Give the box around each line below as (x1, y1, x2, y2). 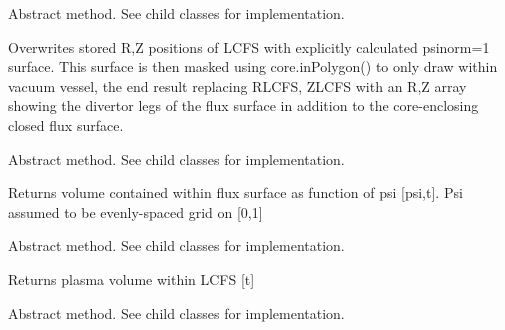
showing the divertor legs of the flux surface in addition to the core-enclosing (8, 95, 479, 116)
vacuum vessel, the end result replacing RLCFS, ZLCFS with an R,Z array (8, 75, 467, 96)
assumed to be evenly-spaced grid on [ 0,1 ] (8, 201, 263, 222)
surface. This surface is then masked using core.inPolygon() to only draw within (8, 56, 498, 77)
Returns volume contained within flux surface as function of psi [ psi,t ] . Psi (8, 182, 463, 203)
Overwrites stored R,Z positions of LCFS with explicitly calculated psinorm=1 (8, 36, 490, 57)
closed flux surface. (8, 114, 124, 135)
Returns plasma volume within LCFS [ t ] (8, 268, 255, 289)
